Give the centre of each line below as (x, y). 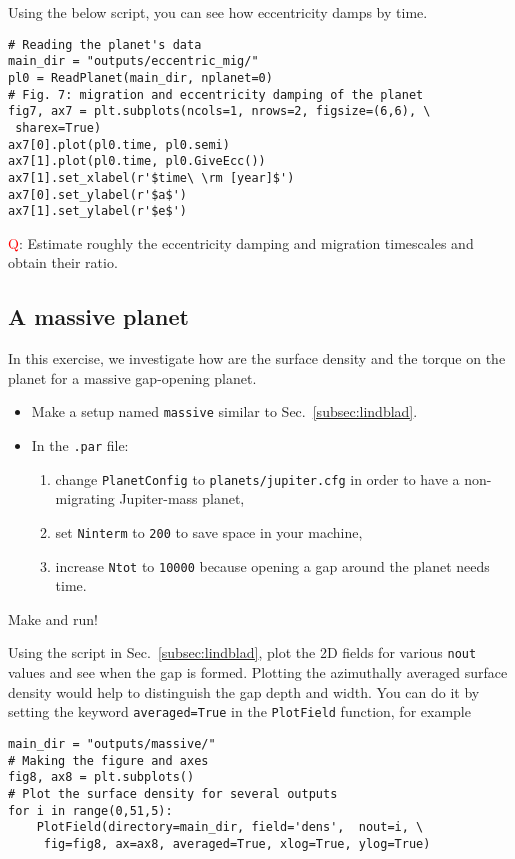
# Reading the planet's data (105, 44)
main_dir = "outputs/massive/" (112, 743)
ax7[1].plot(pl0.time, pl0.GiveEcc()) (137, 161)
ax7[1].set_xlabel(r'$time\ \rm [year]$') (151, 177)
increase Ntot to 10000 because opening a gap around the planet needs (272, 565)
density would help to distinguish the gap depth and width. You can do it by (244, 691)
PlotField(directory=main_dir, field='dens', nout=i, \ (230, 827)
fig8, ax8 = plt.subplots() (101, 777)
